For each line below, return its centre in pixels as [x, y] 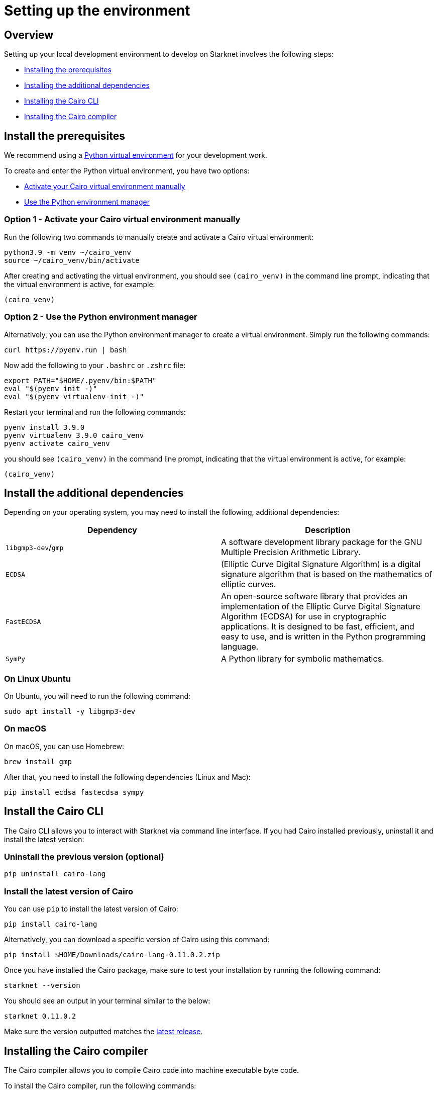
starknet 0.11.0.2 [40, 1016]
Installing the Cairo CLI [62, 101]
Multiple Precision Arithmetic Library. [291, 552]
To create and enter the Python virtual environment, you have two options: [127, 171]
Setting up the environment [97, 11]
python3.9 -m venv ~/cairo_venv [68, 252]
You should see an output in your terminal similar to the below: [107, 1001]
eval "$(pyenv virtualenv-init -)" [74, 396]
